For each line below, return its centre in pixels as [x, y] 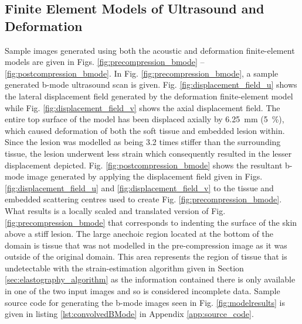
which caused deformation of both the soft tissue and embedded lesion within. [145, 130]
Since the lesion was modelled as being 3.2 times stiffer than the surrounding [143, 142]
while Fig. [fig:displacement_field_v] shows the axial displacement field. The [142, 107]
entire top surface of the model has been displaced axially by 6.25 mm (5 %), [145, 119]
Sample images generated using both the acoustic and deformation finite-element [150, 50]
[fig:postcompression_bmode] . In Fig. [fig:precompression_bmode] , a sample [142, 73]
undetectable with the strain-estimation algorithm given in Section [124, 268]
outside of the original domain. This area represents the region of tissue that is [146, 256]
